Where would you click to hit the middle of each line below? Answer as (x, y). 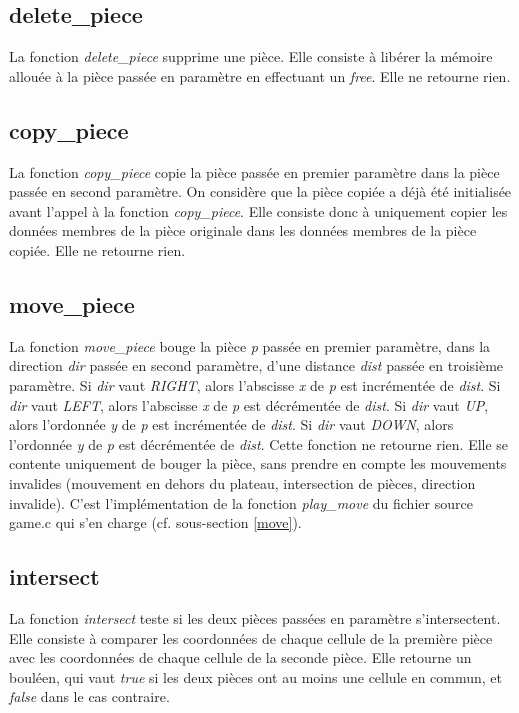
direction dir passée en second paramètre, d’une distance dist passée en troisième (256, 365)
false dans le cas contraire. (89, 696)
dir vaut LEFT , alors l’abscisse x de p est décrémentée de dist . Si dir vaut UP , (249, 404)
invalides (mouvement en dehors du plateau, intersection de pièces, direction (242, 482)
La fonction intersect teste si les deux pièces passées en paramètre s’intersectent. (255, 617)
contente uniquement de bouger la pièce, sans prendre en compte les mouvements (258, 463)
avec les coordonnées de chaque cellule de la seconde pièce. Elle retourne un (240, 657)
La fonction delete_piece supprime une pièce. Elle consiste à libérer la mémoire (251, 56)
